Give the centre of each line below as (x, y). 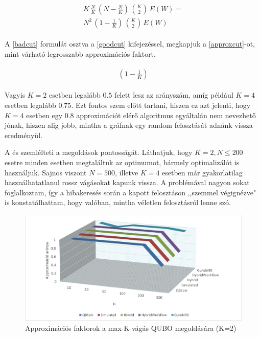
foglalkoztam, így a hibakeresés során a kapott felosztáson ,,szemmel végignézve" (131, 192)
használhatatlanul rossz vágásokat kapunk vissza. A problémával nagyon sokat (127, 182)
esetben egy (44, 115)
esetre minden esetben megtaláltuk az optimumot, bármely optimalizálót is (122, 162)
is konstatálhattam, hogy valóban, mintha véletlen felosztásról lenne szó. (118, 202)
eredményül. (23, 135)
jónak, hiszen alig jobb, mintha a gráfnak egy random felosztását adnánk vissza (129, 125)
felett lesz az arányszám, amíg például (174, 95)
